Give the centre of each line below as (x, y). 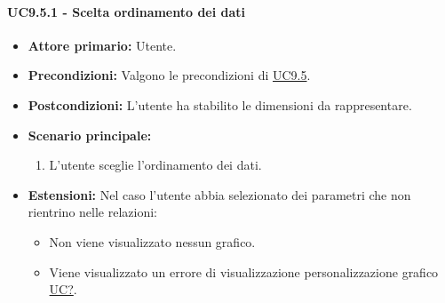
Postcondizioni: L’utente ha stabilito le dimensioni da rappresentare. (220, 104)
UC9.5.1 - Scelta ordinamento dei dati (127, 11)
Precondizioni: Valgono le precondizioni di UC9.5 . (169, 75)
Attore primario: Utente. (102, 45)
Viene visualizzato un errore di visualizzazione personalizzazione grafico (244, 271)
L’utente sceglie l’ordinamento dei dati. (155, 165)
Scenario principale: (90, 135)
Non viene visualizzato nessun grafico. (152, 241)
